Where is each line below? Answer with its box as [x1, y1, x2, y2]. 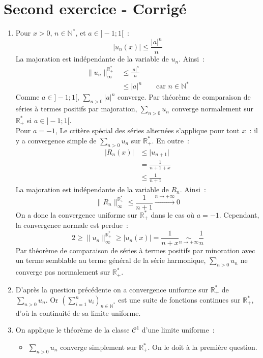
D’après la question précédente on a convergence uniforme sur [15, 284, 209, 294]
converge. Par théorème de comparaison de [118, 92, 251, 102]
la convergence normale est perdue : [15, 220, 128, 230]
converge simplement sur [60, 342, 137, 352]
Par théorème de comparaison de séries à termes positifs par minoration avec [15, 245, 255, 255]
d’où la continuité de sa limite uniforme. [15, 307, 141, 318]
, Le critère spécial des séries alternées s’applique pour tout [55, 125, 240, 136]
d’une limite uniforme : [141, 324, 215, 335]
